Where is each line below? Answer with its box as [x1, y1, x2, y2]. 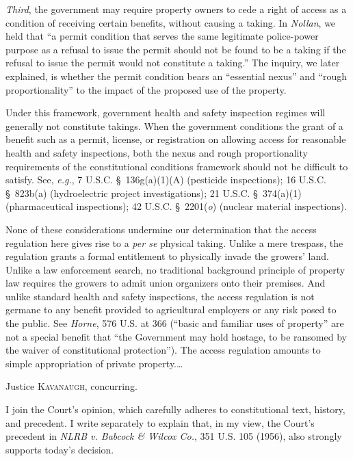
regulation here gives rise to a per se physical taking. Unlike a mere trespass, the [5, 235, 343, 250]
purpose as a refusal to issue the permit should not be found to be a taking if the [5, 42, 346, 56]
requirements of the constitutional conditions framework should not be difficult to [5, 159, 348, 173]
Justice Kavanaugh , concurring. [5, 379, 138, 393]
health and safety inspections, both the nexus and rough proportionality [5, 145, 308, 159]
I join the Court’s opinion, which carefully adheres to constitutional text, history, [5, 402, 345, 417]
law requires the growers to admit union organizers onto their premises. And [5, 276, 326, 290]
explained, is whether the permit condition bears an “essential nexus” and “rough [5, 68, 348, 83]
